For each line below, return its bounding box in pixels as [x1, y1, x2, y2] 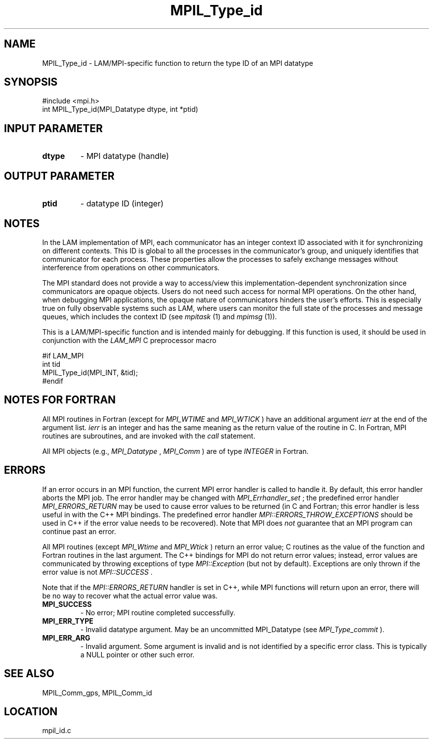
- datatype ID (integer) [80, 198, 164, 209]
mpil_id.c [42, 726, 71, 735]
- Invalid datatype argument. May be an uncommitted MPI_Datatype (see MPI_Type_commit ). [80, 625, 385, 634]
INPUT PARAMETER [4, 122, 103, 135]
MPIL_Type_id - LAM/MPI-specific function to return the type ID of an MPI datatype [42, 58, 313, 67]
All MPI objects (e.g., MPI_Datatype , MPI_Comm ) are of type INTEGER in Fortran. [42, 446, 309, 455]
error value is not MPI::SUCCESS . [42, 567, 153, 576]
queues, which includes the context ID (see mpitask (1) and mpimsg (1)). [42, 312, 277, 321]
